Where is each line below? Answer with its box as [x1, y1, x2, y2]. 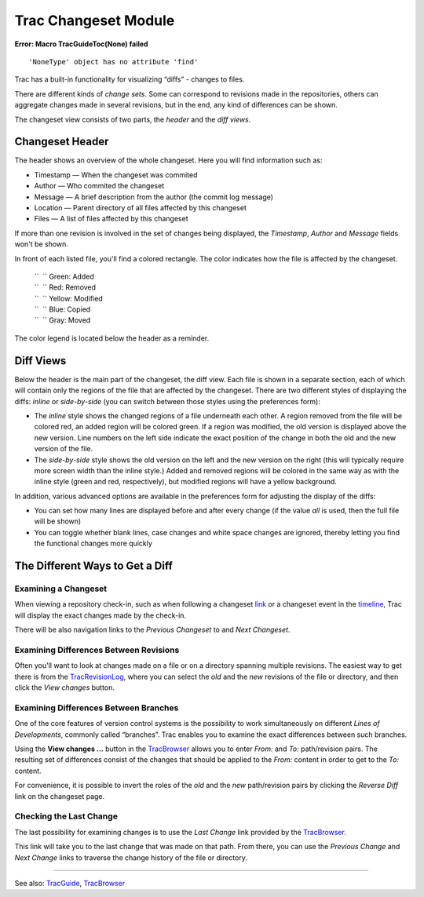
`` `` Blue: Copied [34, 304, 91, 314]
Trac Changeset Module [14, 12, 175, 29]
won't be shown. [14, 239, 68, 249]
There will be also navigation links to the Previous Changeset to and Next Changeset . [14, 625, 291, 635]
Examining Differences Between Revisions [14, 644, 180, 655]
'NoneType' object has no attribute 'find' [28, 57, 199, 66]
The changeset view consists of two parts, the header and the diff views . [14, 115, 251, 124]
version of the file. [34, 444, 93, 454]
